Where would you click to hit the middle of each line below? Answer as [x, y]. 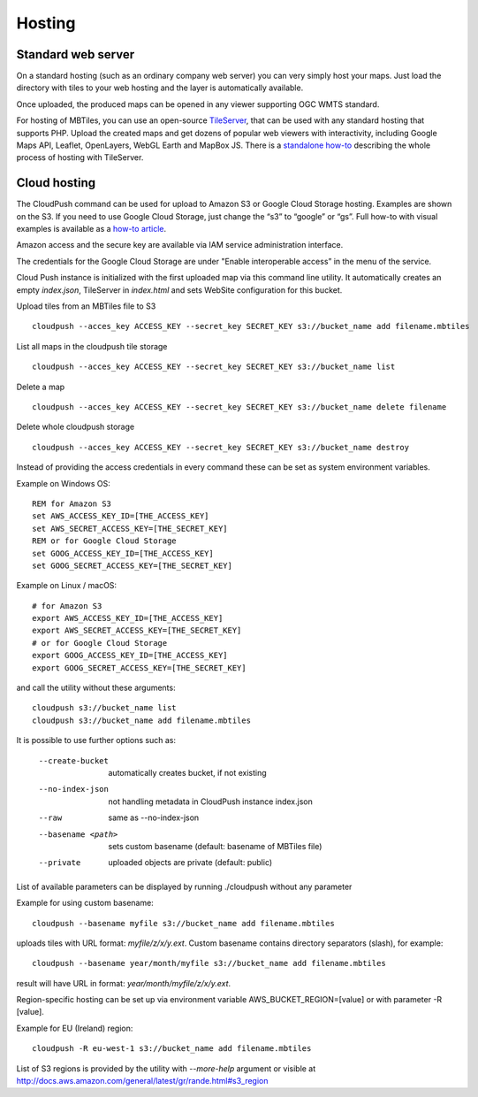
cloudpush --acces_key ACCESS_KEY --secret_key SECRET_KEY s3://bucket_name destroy [221, 447]
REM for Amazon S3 [72, 503]
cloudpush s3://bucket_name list [104, 708]
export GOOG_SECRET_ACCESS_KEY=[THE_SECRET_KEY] [139, 667]
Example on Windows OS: [63, 483]
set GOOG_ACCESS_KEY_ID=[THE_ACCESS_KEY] [123, 553]
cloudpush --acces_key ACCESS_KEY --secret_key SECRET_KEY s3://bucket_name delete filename [239, 407]
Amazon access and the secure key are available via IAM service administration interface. [180, 245]
